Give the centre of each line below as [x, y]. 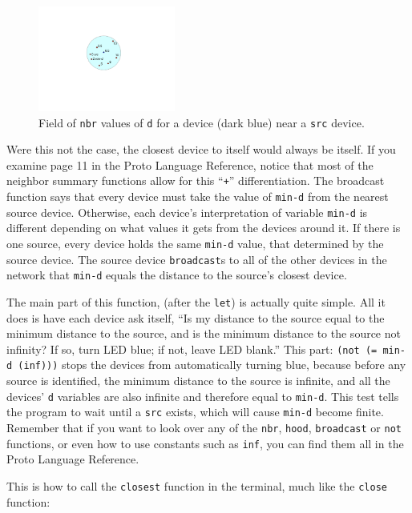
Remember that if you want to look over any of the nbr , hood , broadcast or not [204, 428]
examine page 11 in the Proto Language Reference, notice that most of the [190, 164]
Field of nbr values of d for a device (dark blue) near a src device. [202, 122]
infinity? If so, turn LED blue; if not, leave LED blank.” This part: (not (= [192, 349]
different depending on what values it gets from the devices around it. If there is [204, 228]
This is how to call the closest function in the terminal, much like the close [197, 485]
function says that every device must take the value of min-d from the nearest [198, 196]
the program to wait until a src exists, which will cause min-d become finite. [195, 412]
